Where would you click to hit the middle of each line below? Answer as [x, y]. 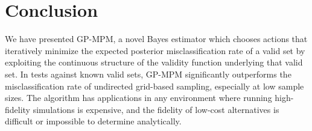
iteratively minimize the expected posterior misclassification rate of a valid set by [155, 50]
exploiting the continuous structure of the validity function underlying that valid [154, 62]
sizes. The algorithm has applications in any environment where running [138, 98]
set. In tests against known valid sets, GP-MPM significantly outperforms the [148, 74]
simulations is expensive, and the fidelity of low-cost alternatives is [156, 109]
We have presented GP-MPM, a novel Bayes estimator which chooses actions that [156, 39]
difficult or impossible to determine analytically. [93, 121]
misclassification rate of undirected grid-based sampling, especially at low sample [154, 86]
